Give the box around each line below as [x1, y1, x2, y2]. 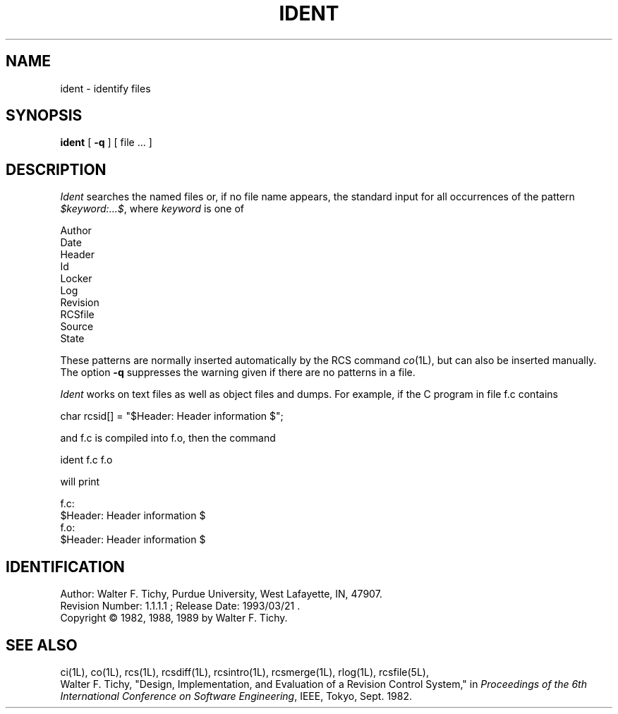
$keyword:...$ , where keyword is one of [60, 202, 244, 215]
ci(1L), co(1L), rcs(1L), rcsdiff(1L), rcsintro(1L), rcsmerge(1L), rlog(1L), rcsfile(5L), [60, 665, 429, 678]
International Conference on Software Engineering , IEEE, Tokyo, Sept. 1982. [60, 689, 412, 702]
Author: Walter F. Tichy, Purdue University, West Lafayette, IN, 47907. [60, 588, 382, 600]
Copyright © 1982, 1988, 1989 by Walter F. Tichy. [60, 612, 288, 624]
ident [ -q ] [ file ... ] [60, 136, 152, 149]
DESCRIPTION [6, 160, 107, 178]
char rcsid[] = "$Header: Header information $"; [60, 410, 284, 423]
